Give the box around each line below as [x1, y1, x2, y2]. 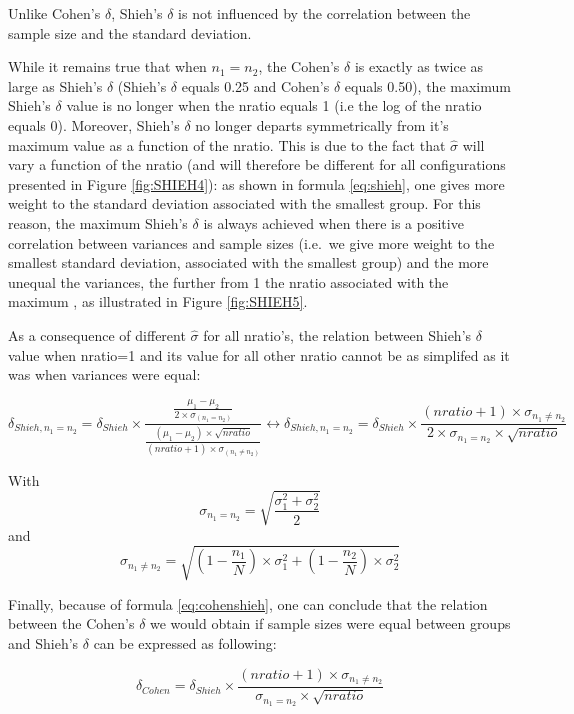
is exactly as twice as [354, 56, 484, 77]
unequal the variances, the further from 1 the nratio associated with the [8, 271, 449, 292]
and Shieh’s [8, 633, 79, 653]
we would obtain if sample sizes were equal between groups [150, 613, 511, 634]
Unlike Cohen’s [8, 3, 101, 23]
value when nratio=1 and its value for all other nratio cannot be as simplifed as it [8, 344, 510, 365]
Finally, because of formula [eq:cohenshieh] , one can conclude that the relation [8, 593, 488, 614]
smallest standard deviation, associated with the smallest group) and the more [8, 252, 489, 273]
